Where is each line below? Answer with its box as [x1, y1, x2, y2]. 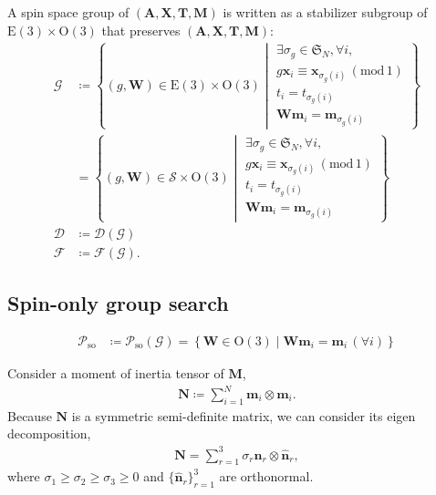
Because [7, 406, 52, 425]
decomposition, [7, 424, 91, 443]
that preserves [101, 20, 181, 39]
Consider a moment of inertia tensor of [7, 363, 224, 382]
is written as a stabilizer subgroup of [223, 3, 428, 21]
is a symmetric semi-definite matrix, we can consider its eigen [71, 406, 416, 425]
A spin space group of [7, 3, 130, 21]
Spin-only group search [7, 289, 229, 317]
